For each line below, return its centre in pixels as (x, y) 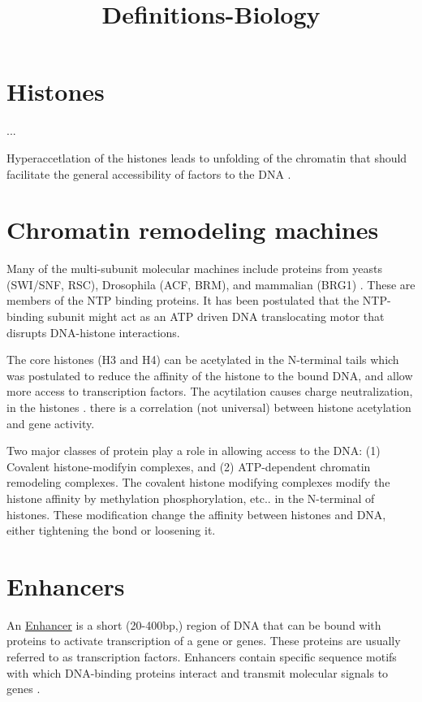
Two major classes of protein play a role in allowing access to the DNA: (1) (194, 451)
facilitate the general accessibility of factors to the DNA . (149, 173)
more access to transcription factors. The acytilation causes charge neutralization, (210, 391)
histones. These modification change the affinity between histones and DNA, (196, 514)
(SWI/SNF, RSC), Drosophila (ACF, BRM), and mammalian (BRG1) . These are (211, 284)
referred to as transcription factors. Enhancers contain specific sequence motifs (202, 657)
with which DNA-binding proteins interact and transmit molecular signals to (198, 672)
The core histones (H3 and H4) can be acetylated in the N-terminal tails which (203, 360)
